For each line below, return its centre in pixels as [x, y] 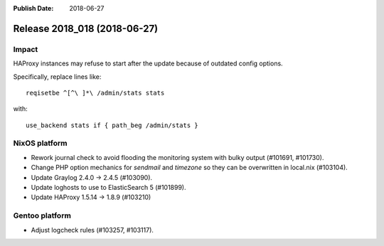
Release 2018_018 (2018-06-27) [86, 28]
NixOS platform [40, 144]
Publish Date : [33, 8]
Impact [26, 49]
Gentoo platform [42, 215]
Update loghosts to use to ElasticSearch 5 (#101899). [108, 188]
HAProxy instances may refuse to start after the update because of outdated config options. [148, 63]
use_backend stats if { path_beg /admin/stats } [112, 125]
